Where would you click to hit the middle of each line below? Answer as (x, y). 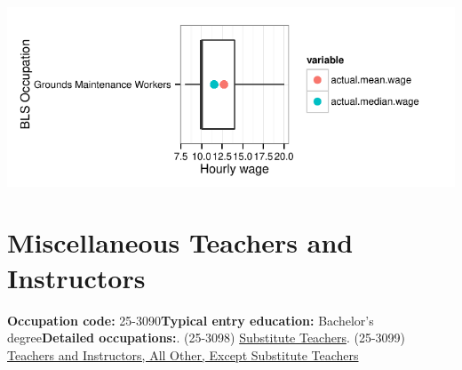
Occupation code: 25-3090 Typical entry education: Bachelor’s (191, 320)
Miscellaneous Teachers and (180, 242)
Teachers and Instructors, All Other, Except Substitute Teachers (183, 354)
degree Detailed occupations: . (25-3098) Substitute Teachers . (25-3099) (207, 338)
